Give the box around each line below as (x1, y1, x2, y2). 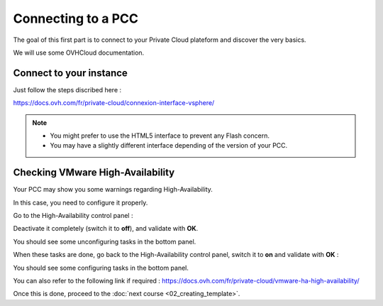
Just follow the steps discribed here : (13, 85, 122, 94)
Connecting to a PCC (13, 11, 138, 26)
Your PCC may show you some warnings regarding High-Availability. (13, 185, 213, 194)
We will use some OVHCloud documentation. (13, 48, 145, 57)
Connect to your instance (13, 67, 128, 79)
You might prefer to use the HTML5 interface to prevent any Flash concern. (50, 131, 270, 140)
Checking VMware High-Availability (13, 167, 175, 179)
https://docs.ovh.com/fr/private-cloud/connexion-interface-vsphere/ (13, 99, 215, 107)
